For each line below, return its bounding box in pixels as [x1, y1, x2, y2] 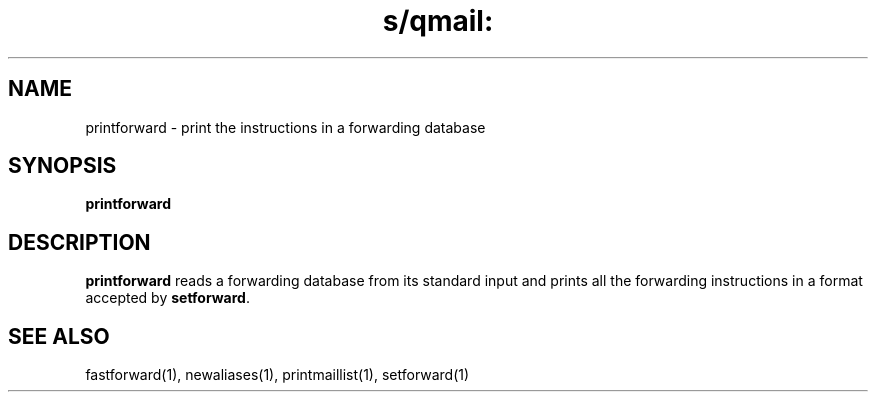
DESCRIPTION [8, 229, 151, 255]
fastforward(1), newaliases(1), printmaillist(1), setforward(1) [85, 366, 470, 384]
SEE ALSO [8, 323, 110, 349]
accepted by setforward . [85, 289, 250, 307]
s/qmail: [382, 4, 494, 38]
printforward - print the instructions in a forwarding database [85, 118, 486, 136]
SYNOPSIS [8, 153, 117, 179]
